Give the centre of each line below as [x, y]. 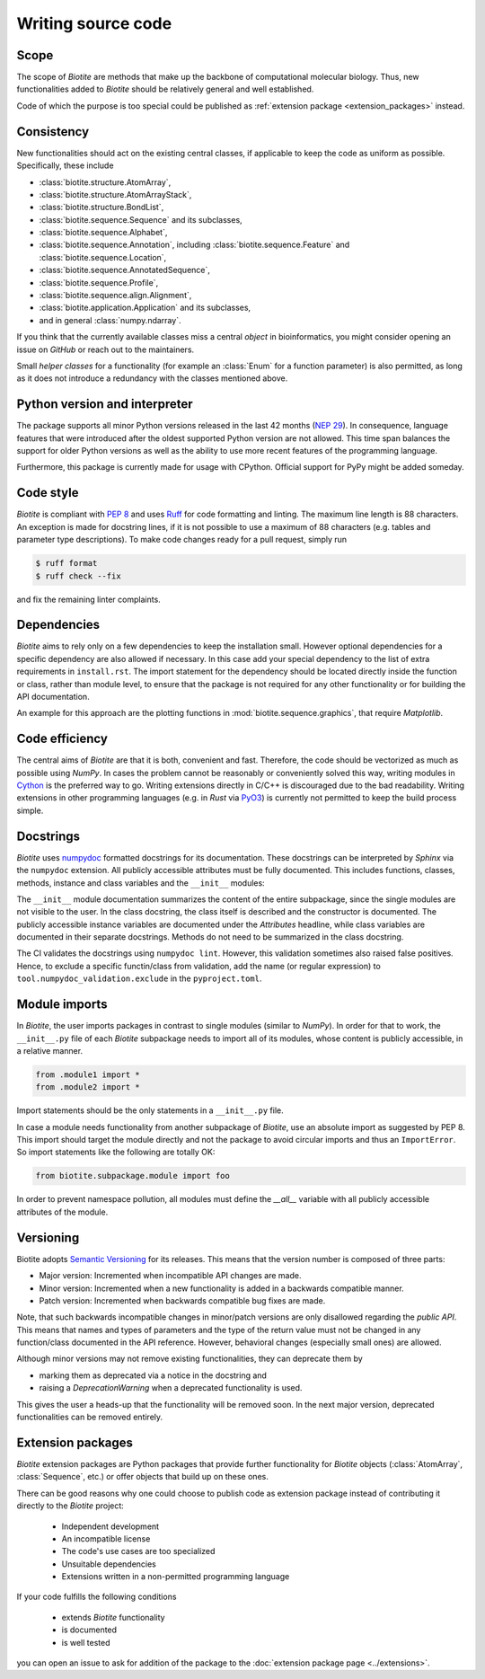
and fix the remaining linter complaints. [88, 599]
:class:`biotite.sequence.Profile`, [99, 282]
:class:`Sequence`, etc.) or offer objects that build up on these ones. [142, 1477]
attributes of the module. [62, 1212]
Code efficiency [62, 739]
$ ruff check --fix [78, 576]
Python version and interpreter [105, 404]
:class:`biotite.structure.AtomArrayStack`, [115, 194]
